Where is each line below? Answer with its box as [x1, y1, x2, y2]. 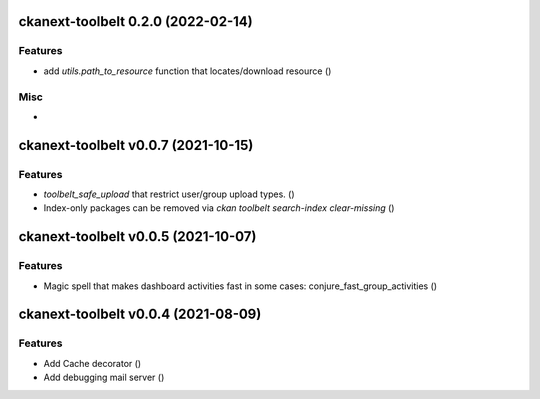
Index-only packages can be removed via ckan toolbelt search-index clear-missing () [43, 202, 395, 214]
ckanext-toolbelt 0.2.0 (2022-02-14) [18, 13, 254, 30]
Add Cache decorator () [43, 357, 142, 369]
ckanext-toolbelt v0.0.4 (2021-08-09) [18, 306, 262, 323]
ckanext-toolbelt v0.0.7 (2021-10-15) [18, 136, 254, 154]
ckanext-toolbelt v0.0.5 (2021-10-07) [18, 228, 257, 245]
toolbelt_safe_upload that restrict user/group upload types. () [43, 188, 295, 200]
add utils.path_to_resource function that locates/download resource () [43, 65, 332, 77]
